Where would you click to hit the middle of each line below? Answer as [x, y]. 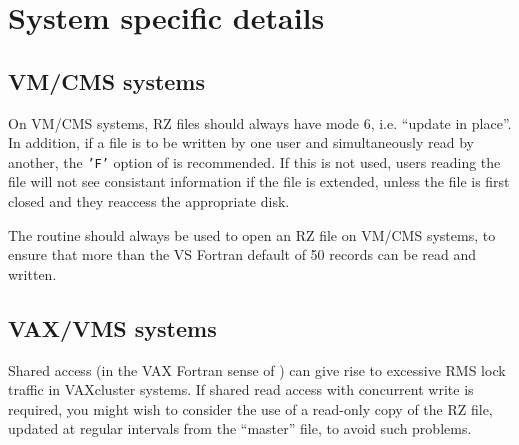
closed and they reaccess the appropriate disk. [149, 201]
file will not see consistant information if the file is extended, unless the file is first [259, 181]
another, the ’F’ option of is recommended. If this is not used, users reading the [254, 161]
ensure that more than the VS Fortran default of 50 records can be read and [242, 254]
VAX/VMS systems [112, 327]
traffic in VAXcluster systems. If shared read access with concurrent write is [241, 389]
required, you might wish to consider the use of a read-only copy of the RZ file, [250, 408]
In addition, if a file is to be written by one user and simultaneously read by [241, 142]
